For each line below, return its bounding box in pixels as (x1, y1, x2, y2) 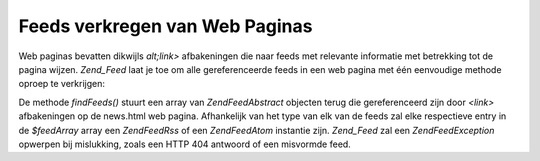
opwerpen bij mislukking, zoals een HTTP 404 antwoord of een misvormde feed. (18, 138, 352, 150)
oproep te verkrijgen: (18, 78, 105, 90)
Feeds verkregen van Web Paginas (18, 15, 313, 37)
